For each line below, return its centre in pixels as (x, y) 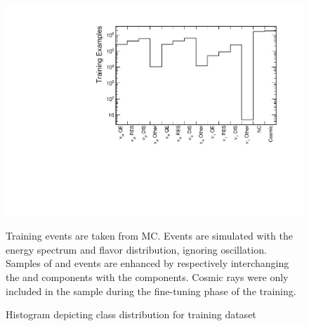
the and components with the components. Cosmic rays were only (147, 277)
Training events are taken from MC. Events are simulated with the (149, 236)
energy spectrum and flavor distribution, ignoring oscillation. (136, 249)
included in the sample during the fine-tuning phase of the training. (151, 291)
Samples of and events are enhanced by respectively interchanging (147, 263)
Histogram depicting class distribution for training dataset (131, 314)
